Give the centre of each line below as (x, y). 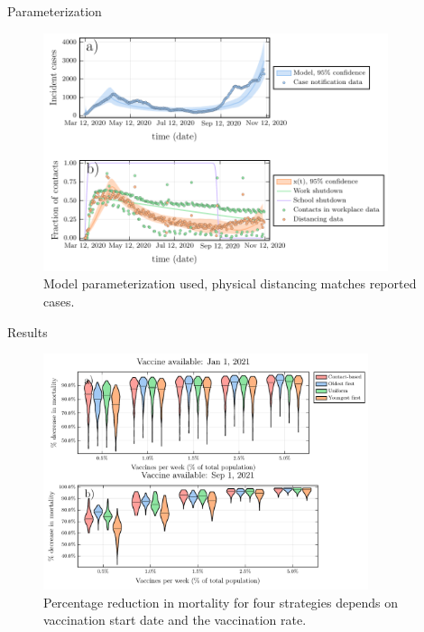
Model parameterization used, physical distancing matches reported (230, 283)
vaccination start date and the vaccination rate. (175, 620)
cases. (59, 301)
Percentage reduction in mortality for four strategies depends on (221, 602)
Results (28, 331)
